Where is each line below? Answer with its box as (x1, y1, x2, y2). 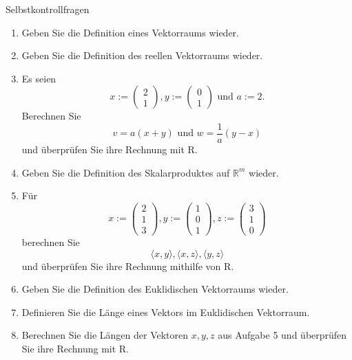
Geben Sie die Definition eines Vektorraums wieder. (21, 25, 239, 39)
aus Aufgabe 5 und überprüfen (218, 328, 347, 342)
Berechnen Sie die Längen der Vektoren (21, 328, 189, 342)
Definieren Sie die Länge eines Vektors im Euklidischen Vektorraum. (21, 304, 310, 319)
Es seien (21, 71, 56, 85)
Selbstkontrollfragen (6, 2, 90, 16)
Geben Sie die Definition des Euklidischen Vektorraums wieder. (21, 282, 289, 296)
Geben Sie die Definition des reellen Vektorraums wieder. (21, 48, 263, 63)
